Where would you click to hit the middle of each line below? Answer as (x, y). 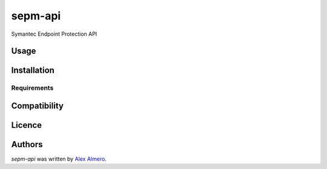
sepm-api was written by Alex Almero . (59, 159)
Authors (27, 144)
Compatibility (37, 106)
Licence (27, 125)
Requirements (32, 88)
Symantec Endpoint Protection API (54, 34)
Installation (33, 71)
